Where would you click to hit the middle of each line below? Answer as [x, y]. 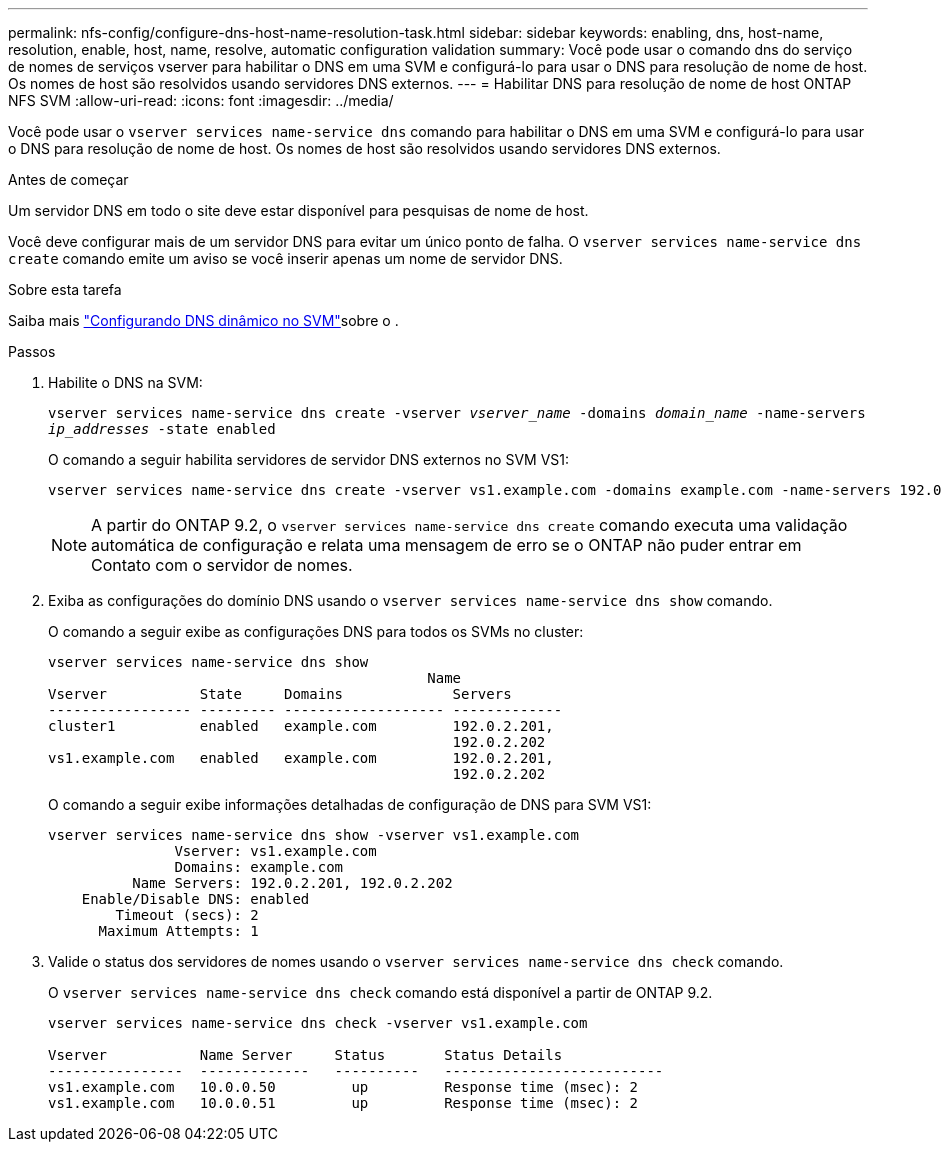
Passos [32, 351]
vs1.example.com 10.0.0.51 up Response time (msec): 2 [343, 1103]
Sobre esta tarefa [65, 289]
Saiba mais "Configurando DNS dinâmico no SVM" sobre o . [203, 320]
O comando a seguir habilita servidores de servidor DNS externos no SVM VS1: [309, 459]
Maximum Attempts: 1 [178, 931]
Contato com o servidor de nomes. [222, 565]
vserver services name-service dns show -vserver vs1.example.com [314, 835]
